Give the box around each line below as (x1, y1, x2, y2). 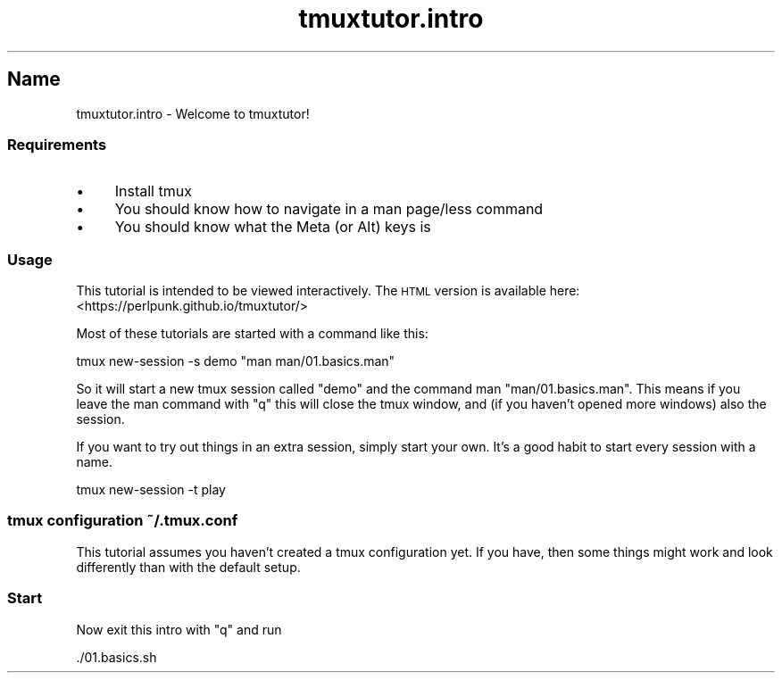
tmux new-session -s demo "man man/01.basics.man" (76, 353, 395, 369)
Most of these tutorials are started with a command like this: (76, 326, 428, 342)
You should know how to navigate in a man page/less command (114, 200, 544, 219)
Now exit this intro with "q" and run (76, 621, 282, 637)
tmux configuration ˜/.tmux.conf (7, 511, 238, 530)
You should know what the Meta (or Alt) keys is (114, 218, 431, 236)
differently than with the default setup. (76, 559, 301, 575)
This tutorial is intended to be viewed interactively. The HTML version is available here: (76, 283, 580, 299)
